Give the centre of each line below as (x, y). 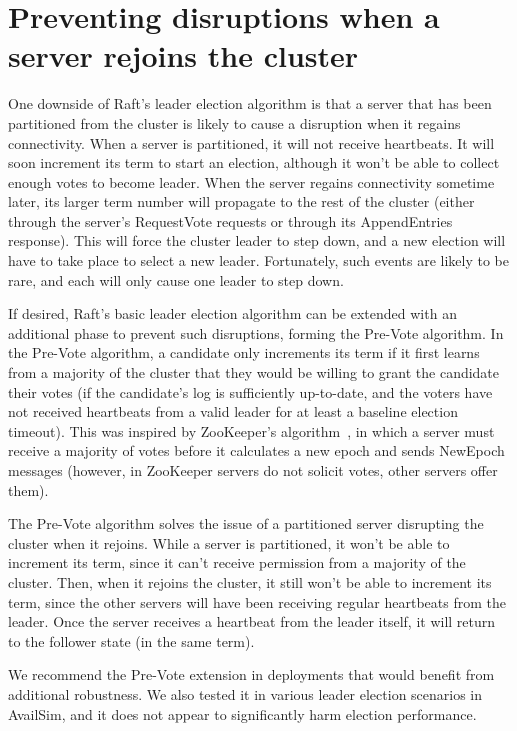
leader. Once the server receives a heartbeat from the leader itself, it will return (252, 621)
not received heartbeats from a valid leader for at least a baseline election (233, 411)
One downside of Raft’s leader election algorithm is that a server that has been (250, 103)
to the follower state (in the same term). (131, 640)
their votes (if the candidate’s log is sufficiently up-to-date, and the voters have (250, 391)
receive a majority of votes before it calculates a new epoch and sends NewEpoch (256, 450)
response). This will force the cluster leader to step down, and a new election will (257, 240)
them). (28, 489)
